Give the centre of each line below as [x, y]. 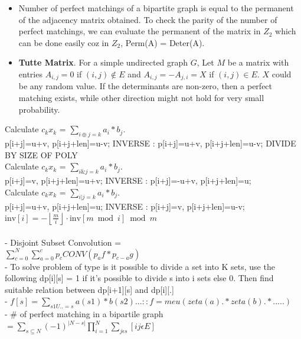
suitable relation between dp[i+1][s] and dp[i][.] [89, 289]
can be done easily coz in [64, 42]
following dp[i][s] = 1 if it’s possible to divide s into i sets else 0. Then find [139, 278]
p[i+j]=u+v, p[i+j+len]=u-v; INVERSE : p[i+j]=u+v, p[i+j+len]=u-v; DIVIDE [150, 143]
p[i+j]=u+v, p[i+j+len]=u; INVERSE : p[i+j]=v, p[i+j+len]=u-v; [125, 206]
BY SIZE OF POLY [41, 154]
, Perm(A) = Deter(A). [163, 42]
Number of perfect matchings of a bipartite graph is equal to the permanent [156, 8]
